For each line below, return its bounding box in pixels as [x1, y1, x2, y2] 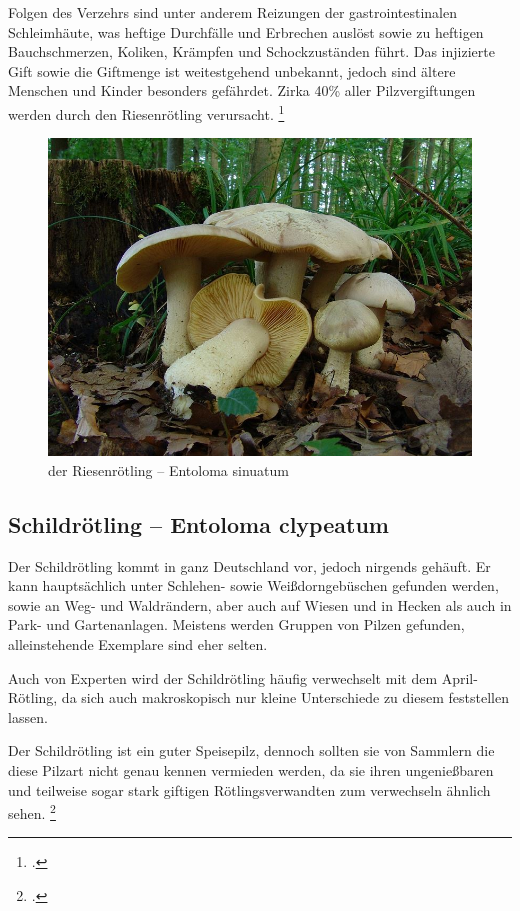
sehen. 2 [8, 800, 56, 823]
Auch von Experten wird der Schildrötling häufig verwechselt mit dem [8, 667, 438, 688]
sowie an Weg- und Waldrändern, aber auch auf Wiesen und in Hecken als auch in [8, 594, 512, 615]
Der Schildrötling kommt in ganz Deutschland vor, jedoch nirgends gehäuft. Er [8, 555, 491, 576]
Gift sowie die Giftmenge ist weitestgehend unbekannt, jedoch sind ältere [8, 60, 456, 81]
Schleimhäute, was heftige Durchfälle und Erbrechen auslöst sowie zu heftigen [8, 21, 484, 42]
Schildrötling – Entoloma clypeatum [8, 508, 389, 539]
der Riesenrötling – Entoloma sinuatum [48, 459, 289, 480]
